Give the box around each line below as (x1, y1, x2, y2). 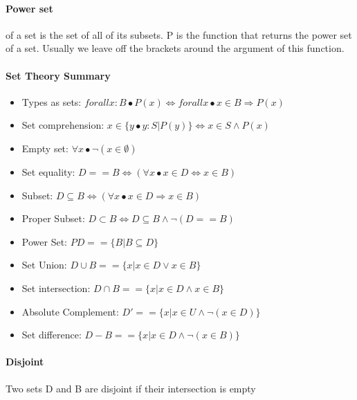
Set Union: (21, 257, 67, 272)
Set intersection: (21, 280, 91, 295)
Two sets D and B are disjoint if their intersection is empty (6, 381, 256, 395)
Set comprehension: (21, 118, 104, 132)
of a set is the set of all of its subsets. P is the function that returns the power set (6, 27, 352, 42)
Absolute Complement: (21, 304, 119, 318)
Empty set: (21, 140, 68, 155)
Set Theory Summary (6, 68, 111, 82)
